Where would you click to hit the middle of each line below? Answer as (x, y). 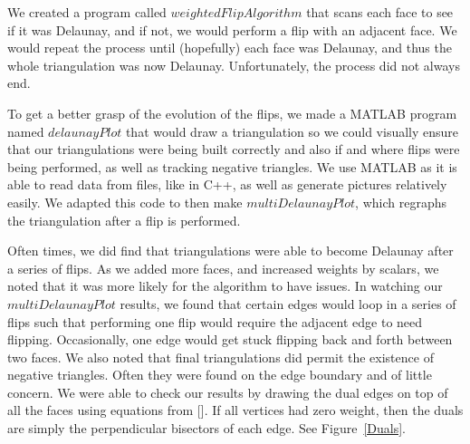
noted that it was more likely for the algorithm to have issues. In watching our (225, 286)
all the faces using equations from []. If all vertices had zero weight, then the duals (235, 410)
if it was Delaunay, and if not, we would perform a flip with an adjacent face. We (232, 29)
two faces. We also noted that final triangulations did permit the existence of (221, 357)
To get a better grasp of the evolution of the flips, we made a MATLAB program (232, 113)
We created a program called (87, 12)
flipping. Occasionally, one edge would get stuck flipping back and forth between (230, 339)
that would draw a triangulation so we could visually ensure (292, 131)
